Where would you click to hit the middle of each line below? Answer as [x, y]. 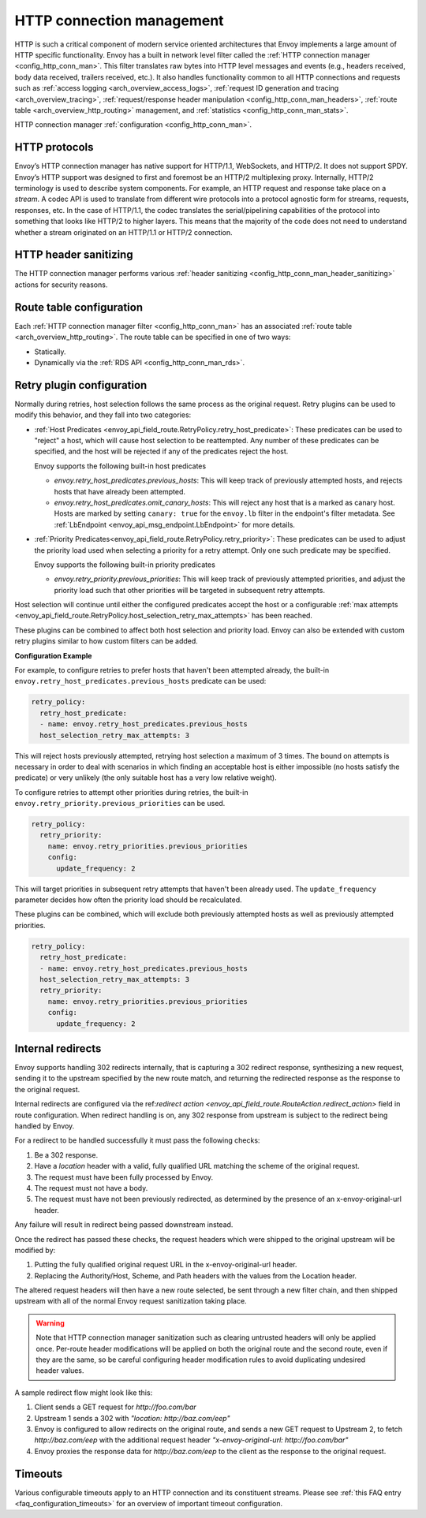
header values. [60, 1371]
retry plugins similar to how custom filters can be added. [106, 641]
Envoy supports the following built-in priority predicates [125, 565]
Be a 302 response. [66, 1154]
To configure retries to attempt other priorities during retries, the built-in [131, 792]
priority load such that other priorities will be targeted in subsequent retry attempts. [189, 590]
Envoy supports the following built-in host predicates [120, 466]
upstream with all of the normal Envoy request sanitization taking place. [131, 1301]
